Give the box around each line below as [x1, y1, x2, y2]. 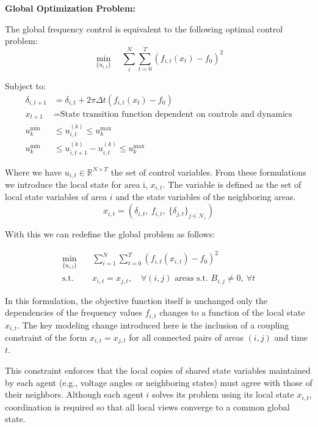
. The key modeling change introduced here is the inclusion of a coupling [17, 318, 289, 331]
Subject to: [5, 79, 46, 92]
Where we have [5, 165, 62, 178]
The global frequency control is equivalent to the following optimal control [5, 22, 283, 35]
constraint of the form [5, 331, 87, 344]
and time [274, 331, 308, 344]
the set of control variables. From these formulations [110, 165, 306, 178]
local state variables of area [5, 190, 107, 203]
